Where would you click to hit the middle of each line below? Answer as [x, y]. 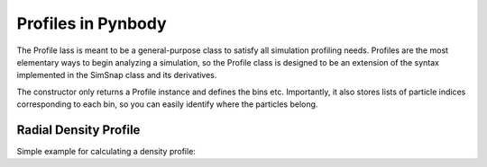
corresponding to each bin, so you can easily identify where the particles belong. [167, 104]
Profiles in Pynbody [92, 23]
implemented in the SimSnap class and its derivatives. [117, 75]
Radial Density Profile [78, 130]
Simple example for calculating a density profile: [106, 152]
